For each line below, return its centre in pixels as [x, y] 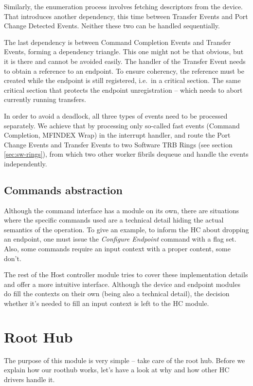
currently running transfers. [45, 99]
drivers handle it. [29, 379]
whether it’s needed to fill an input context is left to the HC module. [107, 303]
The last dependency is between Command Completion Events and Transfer [117, 42]
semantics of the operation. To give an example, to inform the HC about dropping [126, 229]
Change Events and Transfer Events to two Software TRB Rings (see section [118, 144]
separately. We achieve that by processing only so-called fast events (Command [122, 125]
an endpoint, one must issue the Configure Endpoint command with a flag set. [120, 239]
